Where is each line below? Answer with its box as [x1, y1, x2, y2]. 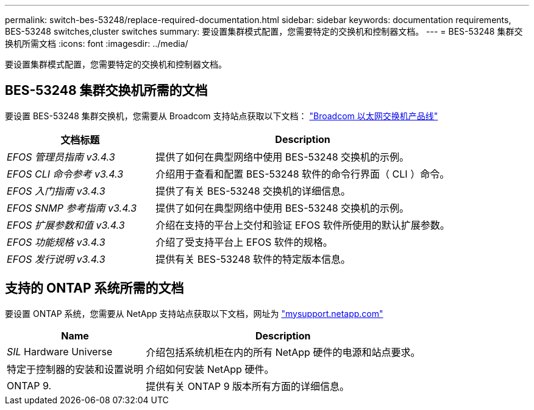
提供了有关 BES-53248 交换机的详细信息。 [155, 184, 351, 197]
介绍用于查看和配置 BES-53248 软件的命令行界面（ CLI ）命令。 [155, 167, 450, 180]
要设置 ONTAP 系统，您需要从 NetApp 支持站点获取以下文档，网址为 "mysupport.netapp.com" [5, 308, 383, 319]
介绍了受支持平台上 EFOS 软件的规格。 [155, 235, 333, 248]
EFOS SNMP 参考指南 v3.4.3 [7, 201, 137, 214]
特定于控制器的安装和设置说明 [7, 363, 144, 375]
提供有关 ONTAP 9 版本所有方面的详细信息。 [146, 380, 350, 392]
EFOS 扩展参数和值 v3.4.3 [7, 218, 125, 231]
